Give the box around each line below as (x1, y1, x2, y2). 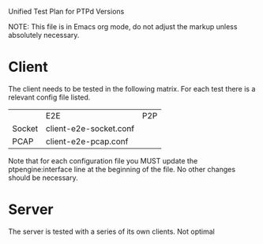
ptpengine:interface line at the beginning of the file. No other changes (8, 164, 235, 174)
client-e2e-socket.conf (45, 122, 135, 133)
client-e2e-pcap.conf (45, 136, 129, 147)
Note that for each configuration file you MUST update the (8, 156, 198, 165)
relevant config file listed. (8, 92, 91, 102)
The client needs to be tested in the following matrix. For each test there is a (8, 84, 256, 93)
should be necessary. (8, 173, 78, 182)
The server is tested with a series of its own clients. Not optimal (8, 227, 215, 236)
